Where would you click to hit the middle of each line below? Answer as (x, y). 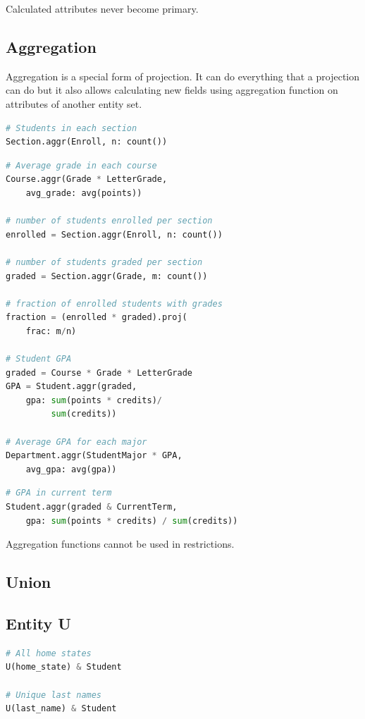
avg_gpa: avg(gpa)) (71, 469)
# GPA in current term (59, 493)
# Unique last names (54, 695)
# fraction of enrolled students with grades (114, 303)
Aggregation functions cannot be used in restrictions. (120, 544)
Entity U (38, 623)
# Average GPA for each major (76, 442)
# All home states (49, 653)
